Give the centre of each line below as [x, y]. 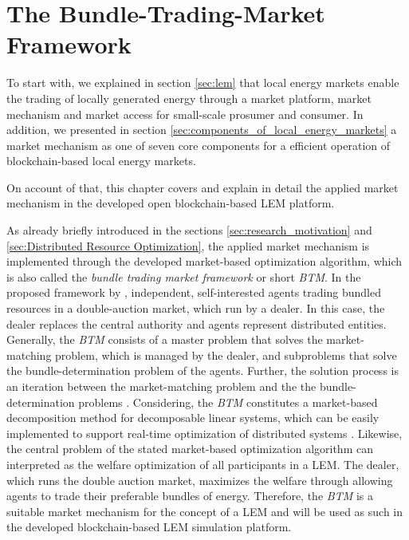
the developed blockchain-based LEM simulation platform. [149, 527]
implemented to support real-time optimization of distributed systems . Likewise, [204, 433]
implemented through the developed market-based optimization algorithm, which [204, 261]
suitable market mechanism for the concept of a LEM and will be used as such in [205, 511]
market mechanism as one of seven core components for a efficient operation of [199, 145]
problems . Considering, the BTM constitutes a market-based [228, 402]
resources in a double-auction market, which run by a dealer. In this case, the [196, 308]
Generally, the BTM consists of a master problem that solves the [165, 339]
